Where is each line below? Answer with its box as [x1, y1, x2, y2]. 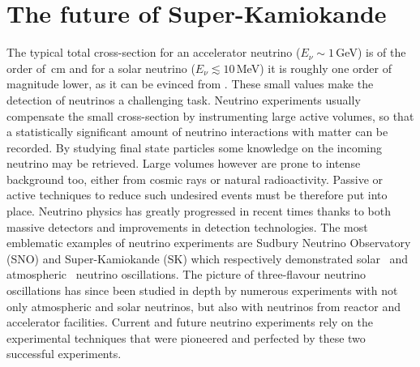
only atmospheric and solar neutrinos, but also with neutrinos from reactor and [6, 297, 401, 314]
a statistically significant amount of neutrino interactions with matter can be [6, 123, 388, 140]
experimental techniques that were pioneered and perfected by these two [6, 329, 366, 346]
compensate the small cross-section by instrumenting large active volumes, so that [6, 107, 414, 124]
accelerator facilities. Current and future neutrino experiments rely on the [6, 314, 373, 331]
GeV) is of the [336, 44, 406, 61]
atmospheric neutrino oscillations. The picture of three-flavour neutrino [6, 266, 366, 283]
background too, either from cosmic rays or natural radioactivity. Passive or [6, 170, 384, 187]
